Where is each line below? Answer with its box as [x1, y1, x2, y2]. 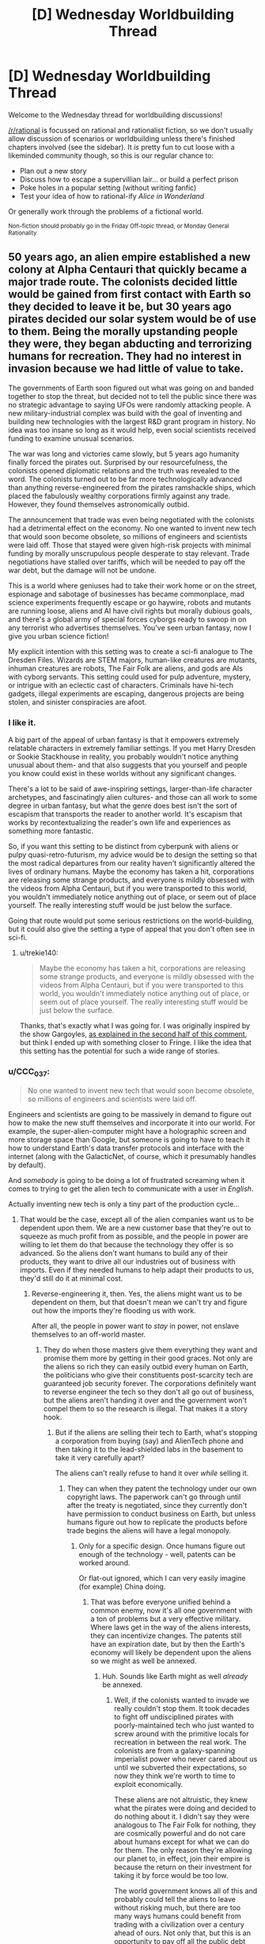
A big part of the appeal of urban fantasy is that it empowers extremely [8, 735, 240, 744]
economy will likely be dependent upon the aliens [90, 1647, 252, 1657]
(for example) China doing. [78, 1582, 166, 1591]
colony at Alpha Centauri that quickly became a [8, 263, 248, 277]
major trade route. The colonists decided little [8, 275, 238, 289]
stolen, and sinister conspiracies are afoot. [8, 697, 147, 706]
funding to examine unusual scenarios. [8, 434, 134, 443]
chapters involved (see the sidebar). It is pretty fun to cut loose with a [8, 142, 235, 151]
